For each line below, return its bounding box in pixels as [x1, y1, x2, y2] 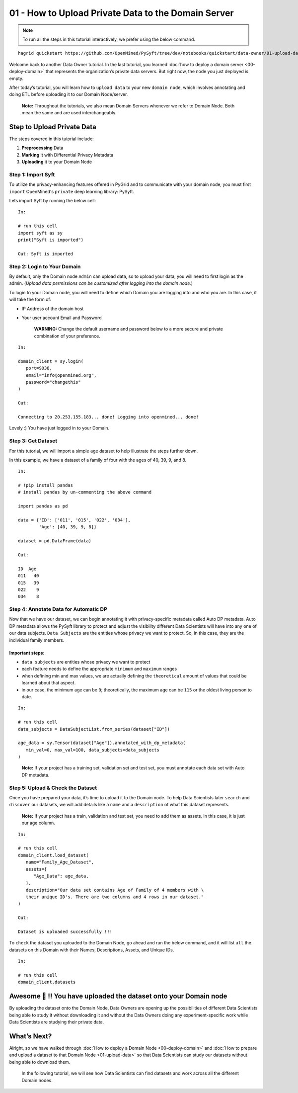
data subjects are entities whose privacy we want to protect [21, 659, 150, 665]
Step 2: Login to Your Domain [9, 263, 81, 270]
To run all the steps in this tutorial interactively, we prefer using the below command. [22, 36, 196, 42]
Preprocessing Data [21, 145, 64, 151]
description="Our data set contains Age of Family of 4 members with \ [25, 887, 204, 893]
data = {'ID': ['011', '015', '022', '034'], [18, 517, 131, 523]
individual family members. [9, 637, 65, 643]
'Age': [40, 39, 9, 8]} [39, 524, 97, 530]
